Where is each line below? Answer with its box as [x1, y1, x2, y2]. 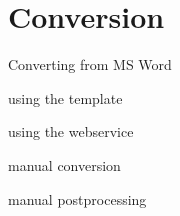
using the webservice [8, 121, 134, 142]
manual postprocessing [8, 188, 147, 209]
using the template [8, 87, 123, 108]
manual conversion [8, 154, 121, 175]
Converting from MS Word [8, 54, 172, 75]
